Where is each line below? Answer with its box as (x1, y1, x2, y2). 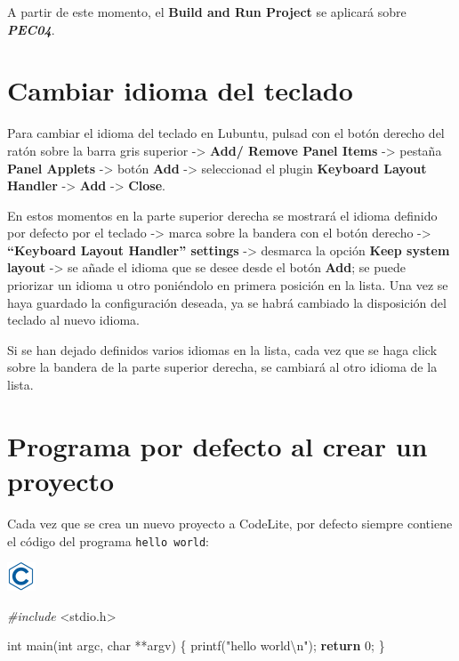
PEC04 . (7, 20, 55, 38)
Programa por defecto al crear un (7, 427, 428, 464)
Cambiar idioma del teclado (7, 72, 353, 109)
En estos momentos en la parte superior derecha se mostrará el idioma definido (7, 206, 438, 224)
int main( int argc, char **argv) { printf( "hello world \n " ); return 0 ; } (7, 636, 385, 655)
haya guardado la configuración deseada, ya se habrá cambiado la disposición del (7, 293, 447, 311)
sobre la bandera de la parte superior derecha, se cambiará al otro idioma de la (7, 358, 438, 376)
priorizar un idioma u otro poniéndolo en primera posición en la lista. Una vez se (7, 276, 448, 294)
